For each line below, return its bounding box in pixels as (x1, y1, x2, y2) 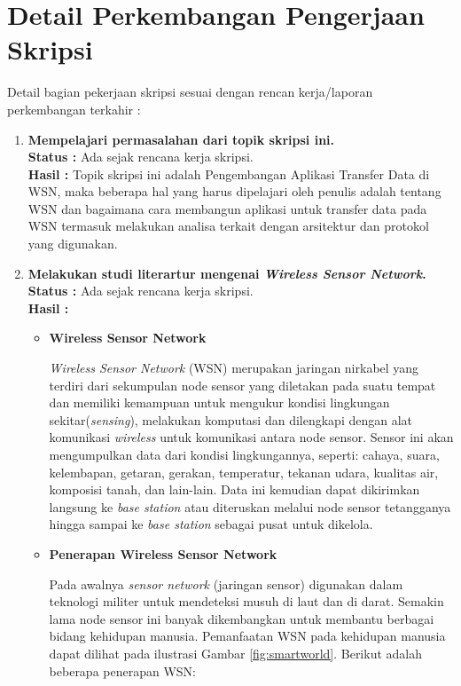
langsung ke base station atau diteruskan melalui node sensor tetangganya (49, 497, 451, 516)
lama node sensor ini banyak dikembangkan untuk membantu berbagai (49, 609, 434, 627)
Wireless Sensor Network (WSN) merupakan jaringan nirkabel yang (49, 359, 419, 377)
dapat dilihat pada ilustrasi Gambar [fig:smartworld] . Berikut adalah (49, 643, 423, 662)
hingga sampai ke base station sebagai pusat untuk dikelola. (49, 515, 373, 533)
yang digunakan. (27, 234, 118, 253)
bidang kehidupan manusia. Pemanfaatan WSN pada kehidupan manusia (49, 627, 446, 645)
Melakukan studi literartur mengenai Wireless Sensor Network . (27, 264, 426, 282)
